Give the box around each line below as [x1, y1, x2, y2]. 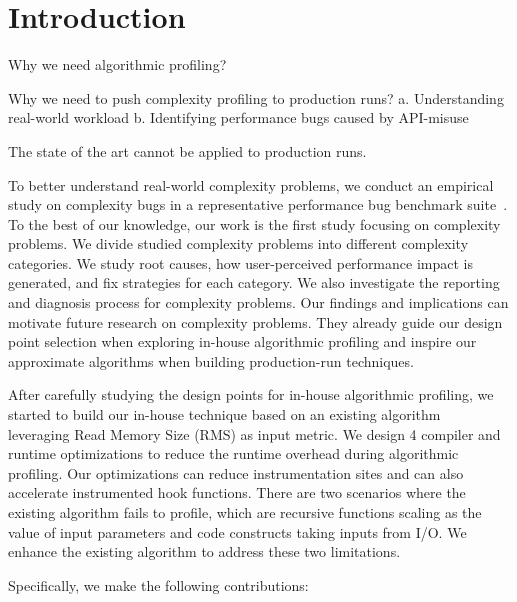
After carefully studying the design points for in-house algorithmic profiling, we [8, 384, 494, 405]
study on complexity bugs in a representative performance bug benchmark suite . [8, 194, 508, 215]
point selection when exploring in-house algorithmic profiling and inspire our [8, 331, 477, 352]
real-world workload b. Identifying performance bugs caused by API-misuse [8, 107, 469, 128]
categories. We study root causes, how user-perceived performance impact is [8, 252, 473, 273]
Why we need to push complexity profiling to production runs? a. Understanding [8, 87, 504, 108]
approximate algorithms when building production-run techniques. [8, 350, 414, 371]
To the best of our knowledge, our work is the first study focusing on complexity [8, 213, 501, 234]
